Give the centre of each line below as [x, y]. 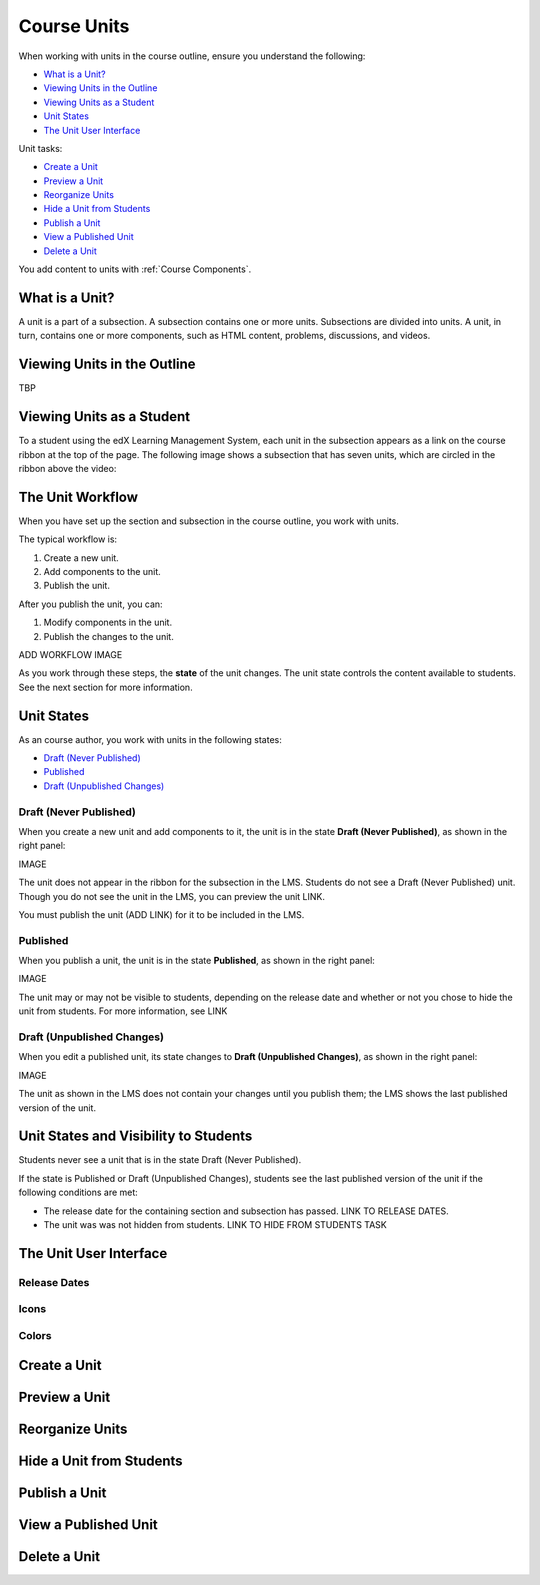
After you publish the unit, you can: [91, 604]
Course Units [74, 26]
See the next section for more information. [106, 687]
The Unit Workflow [78, 496]
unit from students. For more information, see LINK [123, 1011]
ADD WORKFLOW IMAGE [70, 654]
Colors [35, 1335]
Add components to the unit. [102, 571]
